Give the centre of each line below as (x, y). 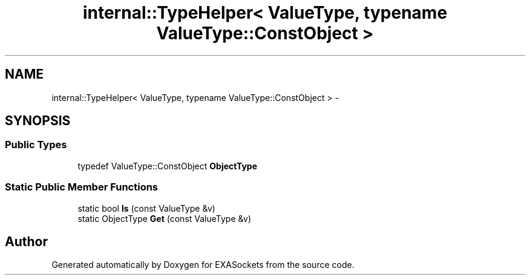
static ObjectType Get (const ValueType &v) (165, 218)
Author (26, 241)
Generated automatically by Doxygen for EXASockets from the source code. (203, 265)
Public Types (36, 145)
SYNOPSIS (38, 121)
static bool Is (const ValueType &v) (146, 208)
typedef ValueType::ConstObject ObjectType (167, 166)
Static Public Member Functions (82, 187)
